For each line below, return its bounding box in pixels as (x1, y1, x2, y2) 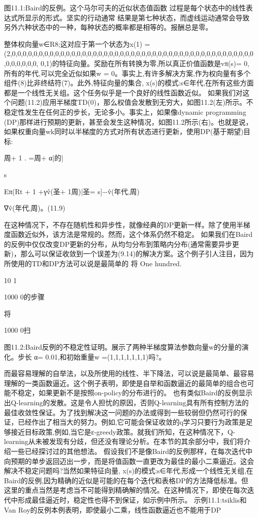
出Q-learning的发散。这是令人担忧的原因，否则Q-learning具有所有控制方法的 (4, 397, 249, 407)
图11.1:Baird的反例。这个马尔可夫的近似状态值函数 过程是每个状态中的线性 (4, 2, 246, 12)
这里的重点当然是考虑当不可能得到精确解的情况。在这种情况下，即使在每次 (4, 485, 247, 495)
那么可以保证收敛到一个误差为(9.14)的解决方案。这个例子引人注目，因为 (20, 248, 254, 259)
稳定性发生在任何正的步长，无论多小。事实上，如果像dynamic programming (4, 106, 247, 117)
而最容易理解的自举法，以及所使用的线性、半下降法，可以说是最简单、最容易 (4, 368, 254, 378)
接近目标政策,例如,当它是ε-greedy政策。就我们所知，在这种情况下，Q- (10, 426, 235, 437)
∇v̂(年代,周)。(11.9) (4, 203, 65, 213)
